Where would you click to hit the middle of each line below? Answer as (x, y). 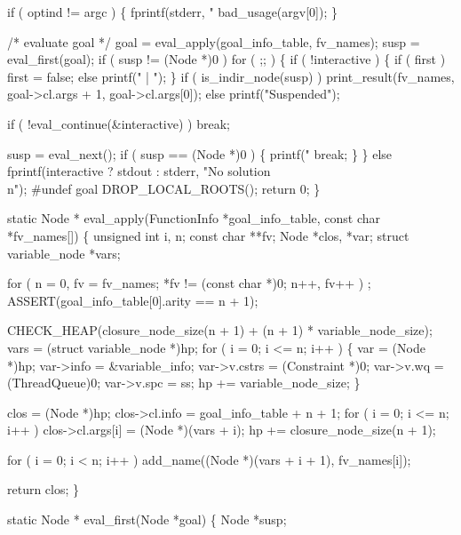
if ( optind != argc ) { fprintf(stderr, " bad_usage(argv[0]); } (172, 12)
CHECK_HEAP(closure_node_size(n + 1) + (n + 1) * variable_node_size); (220, 330)
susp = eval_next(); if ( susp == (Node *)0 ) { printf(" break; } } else (200, 153)
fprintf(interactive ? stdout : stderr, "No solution (139, 171)
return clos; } (44, 489)
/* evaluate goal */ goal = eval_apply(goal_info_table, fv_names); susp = (214, 41)
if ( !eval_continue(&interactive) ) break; (119, 123)
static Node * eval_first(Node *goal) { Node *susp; (147, 519)
